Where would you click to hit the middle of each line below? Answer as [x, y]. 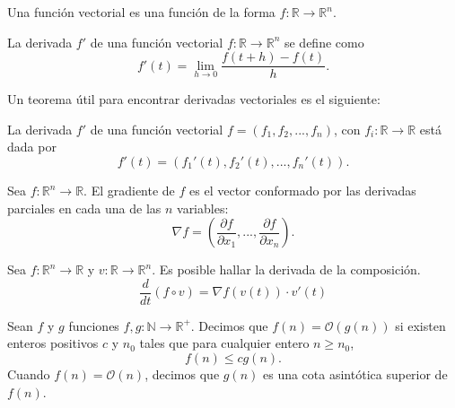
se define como [324, 42]
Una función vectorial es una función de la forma [141, 12]
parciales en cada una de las [84, 208]
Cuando [29, 374]
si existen [420, 325]
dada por [32, 147]
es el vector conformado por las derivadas [303, 191]
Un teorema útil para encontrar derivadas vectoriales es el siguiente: [194, 99]
